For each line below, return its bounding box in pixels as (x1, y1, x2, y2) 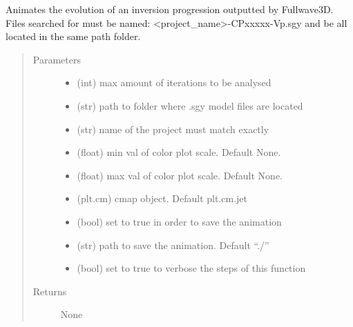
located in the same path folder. (6, 29, 141, 43)
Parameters (32, 52, 81, 66)
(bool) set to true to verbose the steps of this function (77, 261, 306, 275)
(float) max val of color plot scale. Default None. (77, 168, 283, 182)
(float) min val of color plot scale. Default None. (77, 145, 281, 159)
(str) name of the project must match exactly (77, 121, 269, 136)
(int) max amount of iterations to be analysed (77, 75, 271, 90)
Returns (32, 284, 67, 298)
